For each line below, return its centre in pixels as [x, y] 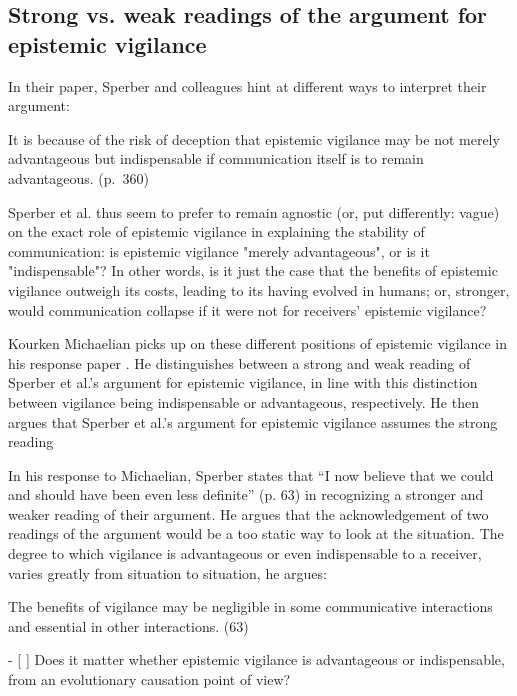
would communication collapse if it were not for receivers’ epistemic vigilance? [247, 309]
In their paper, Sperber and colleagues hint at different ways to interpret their [247, 85]
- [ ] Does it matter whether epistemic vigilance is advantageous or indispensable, [256, 659]
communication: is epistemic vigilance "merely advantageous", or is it [219, 250]
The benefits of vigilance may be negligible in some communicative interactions [250, 606]
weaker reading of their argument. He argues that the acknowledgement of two [248, 513]
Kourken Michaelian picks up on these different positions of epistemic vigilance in [258, 343]
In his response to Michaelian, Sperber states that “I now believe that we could [251, 474]
